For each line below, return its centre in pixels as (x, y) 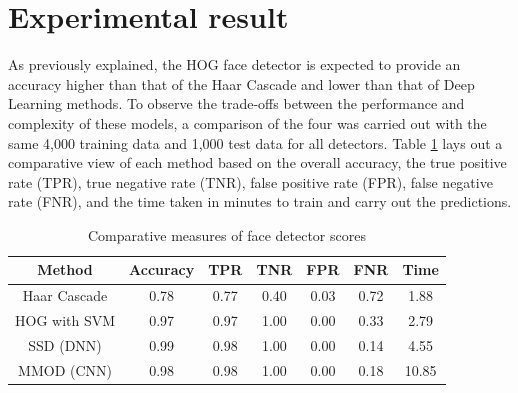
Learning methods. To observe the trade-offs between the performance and (236, 103)
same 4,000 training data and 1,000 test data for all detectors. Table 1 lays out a (255, 142)
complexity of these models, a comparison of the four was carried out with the (247, 122)
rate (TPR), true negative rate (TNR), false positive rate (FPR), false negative (250, 181)
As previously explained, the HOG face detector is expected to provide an (234, 64)
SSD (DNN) (65, 345)
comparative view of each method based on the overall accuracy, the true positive (257, 162)
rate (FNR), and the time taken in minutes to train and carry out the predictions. (260, 201)
